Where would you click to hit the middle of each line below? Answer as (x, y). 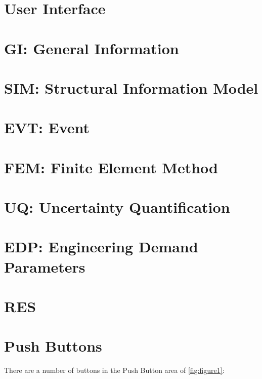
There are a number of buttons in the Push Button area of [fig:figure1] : (114, 370)
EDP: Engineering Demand (101, 247)
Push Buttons (53, 346)
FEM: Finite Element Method (111, 167)
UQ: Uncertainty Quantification (117, 207)
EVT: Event (47, 127)
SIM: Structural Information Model (131, 87)
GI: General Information (92, 48)
